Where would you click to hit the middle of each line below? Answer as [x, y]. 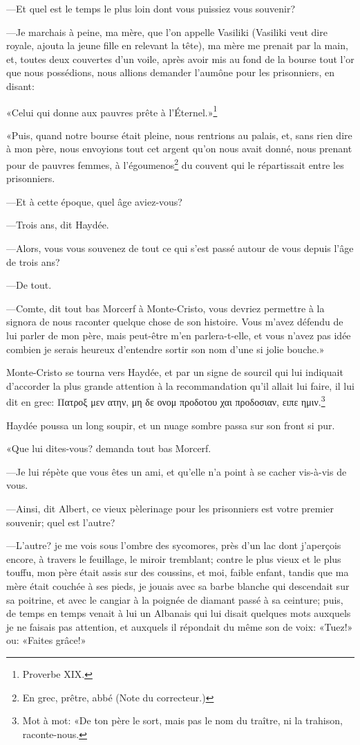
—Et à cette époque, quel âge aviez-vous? [94, 201]
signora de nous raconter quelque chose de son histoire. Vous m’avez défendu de [175, 322]
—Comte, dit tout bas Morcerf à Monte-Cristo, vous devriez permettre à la [165, 308]
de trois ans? [33, 261]
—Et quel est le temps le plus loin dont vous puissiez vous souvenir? [151, 8]
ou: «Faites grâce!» [46, 640]
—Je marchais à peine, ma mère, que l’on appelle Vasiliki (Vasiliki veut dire [167, 32]
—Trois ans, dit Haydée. [58, 225]
